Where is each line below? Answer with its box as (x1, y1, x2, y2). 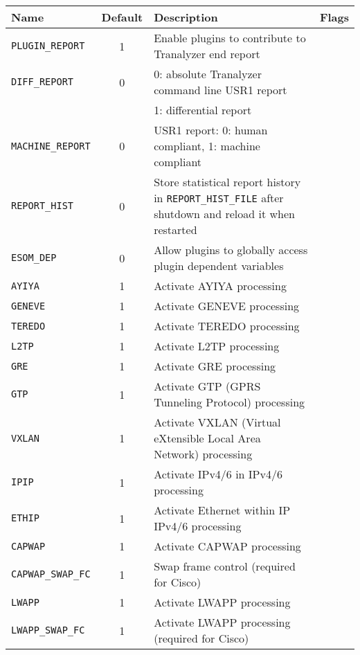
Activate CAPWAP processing (154, 538, 301, 554)
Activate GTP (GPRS (154, 378, 261, 394)
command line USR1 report (154, 82, 287, 98)
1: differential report (154, 102, 252, 118)
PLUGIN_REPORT (11, 40, 85, 51)
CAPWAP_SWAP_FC (11, 568, 91, 580)
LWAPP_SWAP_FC (11, 625, 85, 636)
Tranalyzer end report (154, 46, 260, 62)
